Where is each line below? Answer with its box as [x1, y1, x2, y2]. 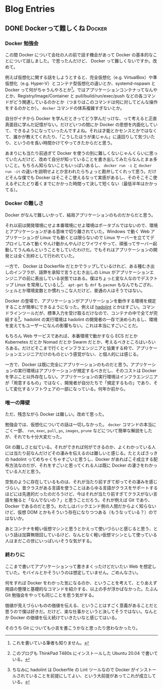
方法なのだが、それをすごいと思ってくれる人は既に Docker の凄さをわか [9, 462, 153, 468]
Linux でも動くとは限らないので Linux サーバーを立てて [40, 234, 150, 240]
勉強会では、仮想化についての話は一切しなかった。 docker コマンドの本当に [5, 421, 157, 427]
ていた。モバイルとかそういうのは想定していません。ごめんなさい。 [5, 569, 141, 575]
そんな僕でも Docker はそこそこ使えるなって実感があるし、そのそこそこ [9, 174, 153, 180]
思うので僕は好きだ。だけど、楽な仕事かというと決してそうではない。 [5, 608, 145, 614]
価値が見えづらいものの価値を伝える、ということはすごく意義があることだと [5, 602, 158, 608]
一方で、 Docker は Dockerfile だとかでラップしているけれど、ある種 [5, 263, 142, 269]
